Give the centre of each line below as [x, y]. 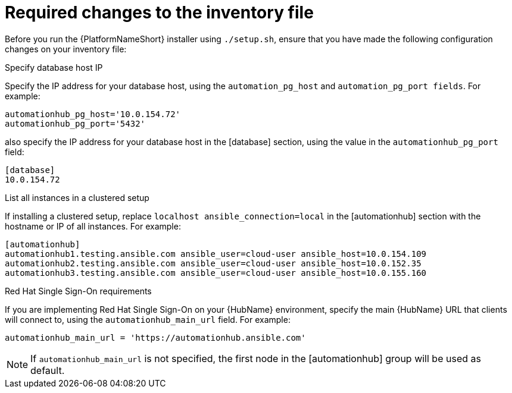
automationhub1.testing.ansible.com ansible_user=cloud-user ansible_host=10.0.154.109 [216, 254]
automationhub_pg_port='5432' [75, 123]
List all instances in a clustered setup [77, 197]
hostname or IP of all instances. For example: [93, 226]
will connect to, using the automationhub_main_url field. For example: [148, 319]
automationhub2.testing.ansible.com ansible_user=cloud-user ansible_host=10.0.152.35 [213, 263]
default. [48, 370]
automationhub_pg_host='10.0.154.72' [93, 114]
